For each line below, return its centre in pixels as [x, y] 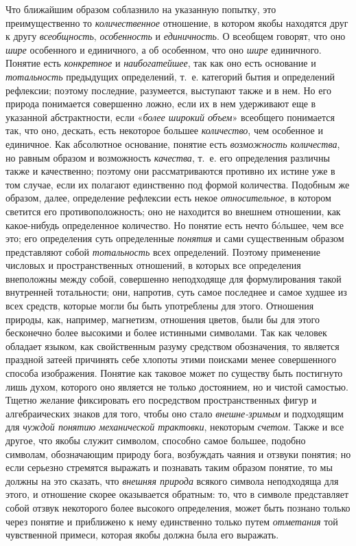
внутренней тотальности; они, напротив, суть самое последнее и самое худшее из [176, 292]
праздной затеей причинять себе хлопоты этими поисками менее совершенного [171, 359]
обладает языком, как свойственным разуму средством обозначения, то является [173, 346]
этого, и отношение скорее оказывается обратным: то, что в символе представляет [177, 494]
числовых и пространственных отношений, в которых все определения [153, 265]
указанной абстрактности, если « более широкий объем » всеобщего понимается [170, 117]
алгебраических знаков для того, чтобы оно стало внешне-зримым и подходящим [175, 413]
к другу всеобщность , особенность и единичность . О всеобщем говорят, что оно [176, 36]
